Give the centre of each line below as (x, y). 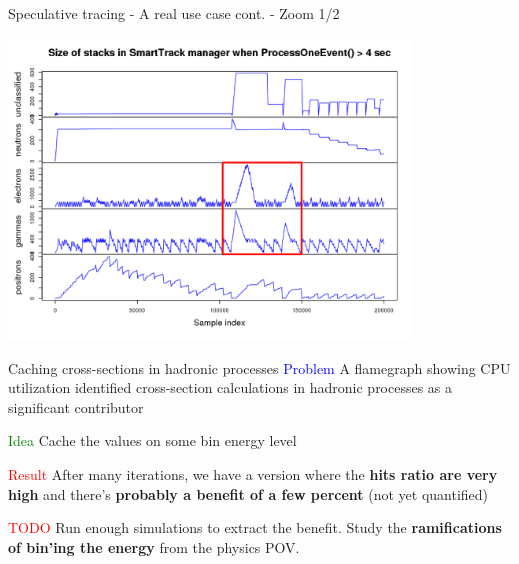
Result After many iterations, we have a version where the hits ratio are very (253, 473)
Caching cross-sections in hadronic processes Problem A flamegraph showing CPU (259, 367)
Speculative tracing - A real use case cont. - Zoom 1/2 (174, 13)
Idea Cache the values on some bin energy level (152, 440)
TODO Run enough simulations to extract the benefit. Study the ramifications (255, 527)
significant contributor (76, 406)
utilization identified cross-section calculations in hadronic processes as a (230, 387)
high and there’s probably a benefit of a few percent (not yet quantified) (248, 493)
